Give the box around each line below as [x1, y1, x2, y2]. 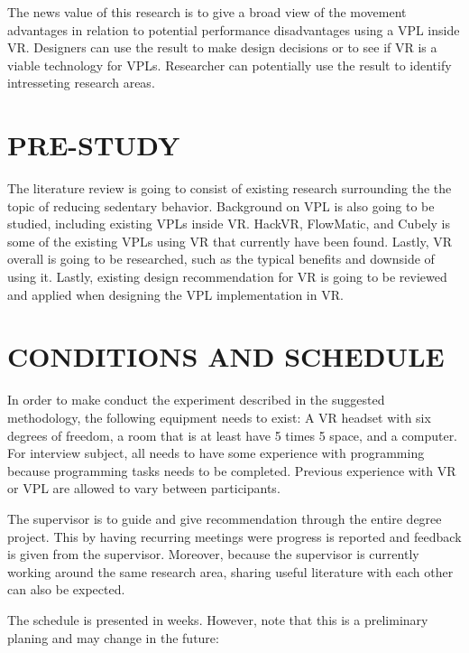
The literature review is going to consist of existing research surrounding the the [7, 179, 452, 198]
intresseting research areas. [7, 73, 155, 92]
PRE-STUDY [7, 126, 180, 163]
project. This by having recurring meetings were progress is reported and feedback [7, 527, 462, 546]
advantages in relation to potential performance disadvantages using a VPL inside [7, 20, 460, 39]
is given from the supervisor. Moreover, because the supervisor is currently [7, 545, 419, 564]
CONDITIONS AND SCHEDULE [7, 338, 445, 375]
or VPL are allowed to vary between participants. [7, 479, 280, 498]
